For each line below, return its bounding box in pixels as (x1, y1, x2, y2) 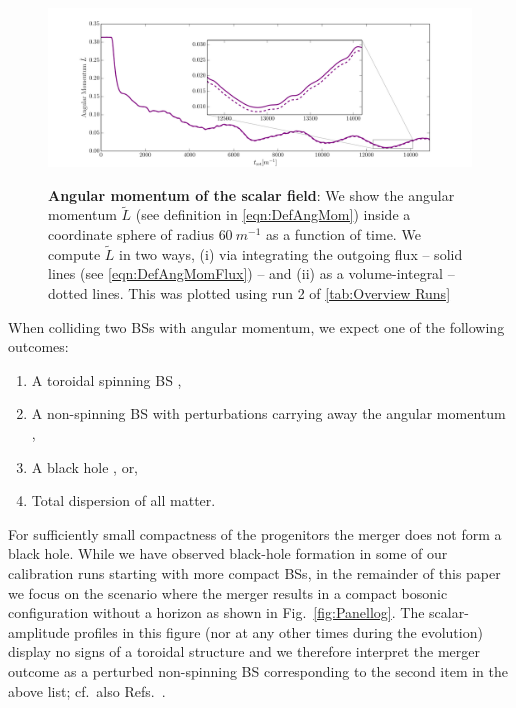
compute (48, 243, 101, 264)
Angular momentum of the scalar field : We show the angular (48, 184, 455, 205)
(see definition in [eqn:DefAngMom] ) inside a (135, 204, 411, 225)
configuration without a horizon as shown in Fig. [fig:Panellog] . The (8, 602, 425, 623)
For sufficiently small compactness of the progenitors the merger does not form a (8, 523, 502, 544)
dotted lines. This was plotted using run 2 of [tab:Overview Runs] (48, 283, 451, 303)
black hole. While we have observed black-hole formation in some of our (8, 543, 448, 564)
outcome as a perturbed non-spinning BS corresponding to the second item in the (8, 660, 509, 681)
